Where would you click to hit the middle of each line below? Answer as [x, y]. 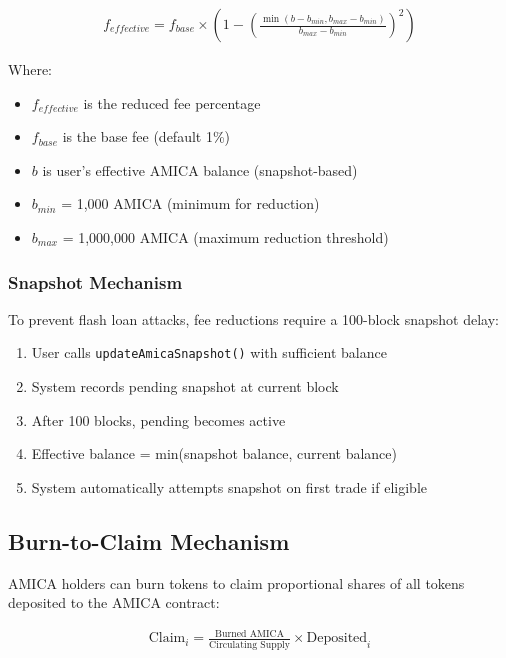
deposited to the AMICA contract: [114, 602]
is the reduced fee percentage [172, 102]
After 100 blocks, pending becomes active [158, 419]
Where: [30, 69]
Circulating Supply [249, 644]
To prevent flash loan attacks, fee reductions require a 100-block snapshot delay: [253, 318]
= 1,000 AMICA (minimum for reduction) [190, 203]
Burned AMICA [250, 633]
